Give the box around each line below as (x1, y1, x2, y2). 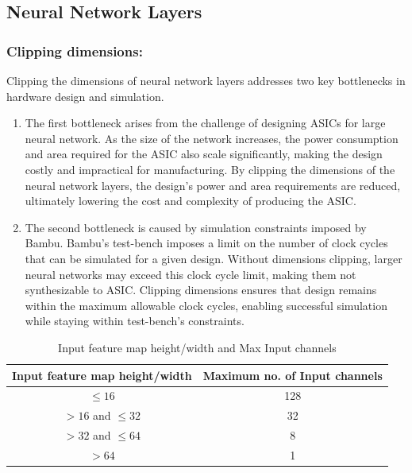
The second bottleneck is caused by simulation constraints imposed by (25, 219, 367, 235)
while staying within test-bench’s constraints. (25, 312, 245, 329)
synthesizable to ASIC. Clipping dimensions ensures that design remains (25, 281, 377, 298)
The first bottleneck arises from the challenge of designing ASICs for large (25, 114, 386, 131)
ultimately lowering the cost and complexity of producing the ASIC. (25, 192, 356, 209)
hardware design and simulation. (6, 87, 164, 104)
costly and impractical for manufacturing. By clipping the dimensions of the (25, 161, 395, 177)
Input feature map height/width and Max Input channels (58, 339, 337, 355)
